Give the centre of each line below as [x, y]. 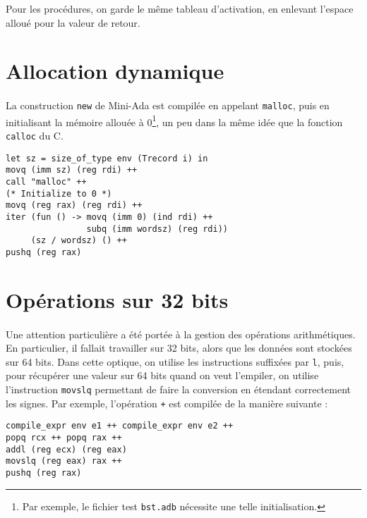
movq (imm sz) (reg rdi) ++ [72, 170]
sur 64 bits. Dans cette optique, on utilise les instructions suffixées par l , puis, [175, 361]
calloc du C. [35, 136]
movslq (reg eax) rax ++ [64, 461]
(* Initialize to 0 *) [59, 193]
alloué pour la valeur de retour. [73, 22]
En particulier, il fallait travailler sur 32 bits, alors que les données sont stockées [179, 348]
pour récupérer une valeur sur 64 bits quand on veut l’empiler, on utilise [162, 375]
